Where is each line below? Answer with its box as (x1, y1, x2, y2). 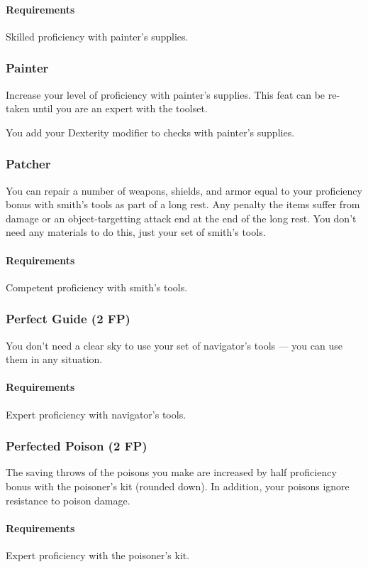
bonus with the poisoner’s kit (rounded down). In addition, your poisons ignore (6, 478, 350, 493)
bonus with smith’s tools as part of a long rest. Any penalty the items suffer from (6, 197, 360, 212)
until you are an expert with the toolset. (33, 101, 208, 116)
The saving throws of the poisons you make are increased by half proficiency (6, 465, 337, 480)
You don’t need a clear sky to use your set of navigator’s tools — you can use (6, 337, 342, 352)
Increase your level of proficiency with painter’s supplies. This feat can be (6, 87, 325, 102)
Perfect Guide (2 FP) (6, 310, 130, 328)
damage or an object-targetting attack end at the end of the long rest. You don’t (6, 210, 357, 225)
